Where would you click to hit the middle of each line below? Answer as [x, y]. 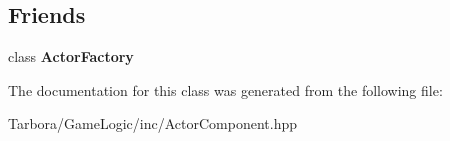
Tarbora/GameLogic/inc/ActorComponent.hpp [153, 123]
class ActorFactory [71, 56]
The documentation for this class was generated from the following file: [225, 89]
